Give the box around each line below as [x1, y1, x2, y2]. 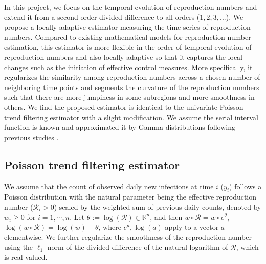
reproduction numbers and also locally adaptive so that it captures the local [4, 51, 242, 62]
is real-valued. [4, 251, 48, 262]
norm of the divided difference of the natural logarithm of [47, 241, 228, 252]
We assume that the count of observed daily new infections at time [4, 181, 214, 191]
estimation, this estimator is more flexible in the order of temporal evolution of [4, 41, 252, 52]
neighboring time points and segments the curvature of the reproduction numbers [4, 81, 259, 92]
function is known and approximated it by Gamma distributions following [4, 122, 235, 133]
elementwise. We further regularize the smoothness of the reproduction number [4, 231, 252, 242]
